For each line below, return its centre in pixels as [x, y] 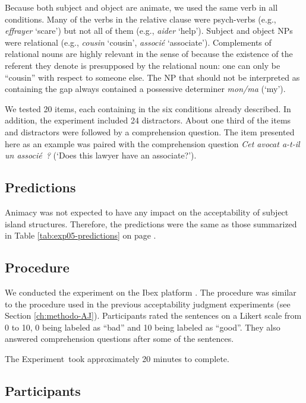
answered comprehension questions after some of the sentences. [119, 339]
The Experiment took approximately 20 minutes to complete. [117, 358]
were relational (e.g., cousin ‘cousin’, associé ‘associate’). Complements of [138, 42]
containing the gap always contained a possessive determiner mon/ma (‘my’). [145, 89]
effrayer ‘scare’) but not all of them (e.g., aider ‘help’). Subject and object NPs [149, 31]
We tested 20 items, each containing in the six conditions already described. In [148, 108]
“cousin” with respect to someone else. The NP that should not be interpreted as [152, 77]
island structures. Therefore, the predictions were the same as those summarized [151, 223]
